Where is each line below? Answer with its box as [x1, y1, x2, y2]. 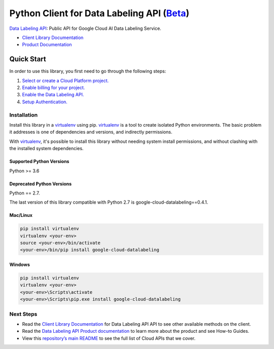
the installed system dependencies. [9, 145, 84, 151]
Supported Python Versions [9, 159, 70, 165]
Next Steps [9, 311, 38, 318]
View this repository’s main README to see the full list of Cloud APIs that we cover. [22, 335, 196, 341]
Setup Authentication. [22, 99, 68, 105]
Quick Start [9, 55, 46, 63]
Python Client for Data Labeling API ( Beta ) [9, 8, 190, 19]
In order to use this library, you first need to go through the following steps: [9, 68, 166, 74]
